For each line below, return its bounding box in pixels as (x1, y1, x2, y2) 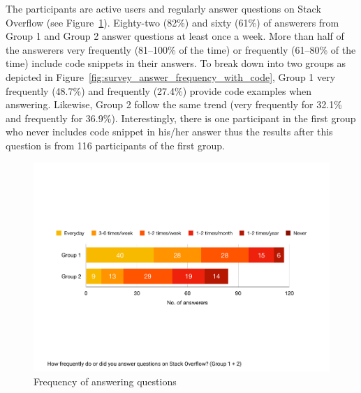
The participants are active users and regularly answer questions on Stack (6, 1, 321, 15)
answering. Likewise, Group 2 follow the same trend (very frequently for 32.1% (6, 97, 342, 112)
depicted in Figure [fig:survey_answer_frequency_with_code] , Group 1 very (6, 69, 336, 84)
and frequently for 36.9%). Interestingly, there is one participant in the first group (6, 110, 356, 125)
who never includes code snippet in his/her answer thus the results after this (6, 124, 333, 139)
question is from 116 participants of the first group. (6, 138, 225, 152)
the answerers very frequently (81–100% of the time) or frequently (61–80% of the (6, 42, 356, 57)
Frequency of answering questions (34, 373, 177, 388)
